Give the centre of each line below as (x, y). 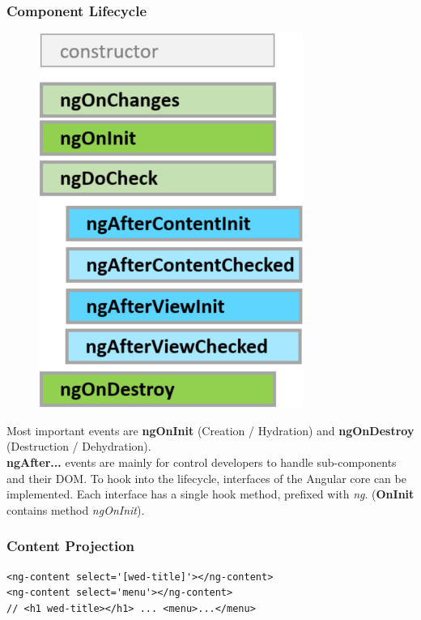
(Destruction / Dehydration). (79, 446)
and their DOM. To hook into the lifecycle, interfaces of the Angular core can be (206, 478)
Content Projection (71, 546)
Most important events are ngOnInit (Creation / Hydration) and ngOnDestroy (210, 430)
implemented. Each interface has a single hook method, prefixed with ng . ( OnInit (210, 494)
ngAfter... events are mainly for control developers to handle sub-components (202, 462)
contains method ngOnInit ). (76, 509)
